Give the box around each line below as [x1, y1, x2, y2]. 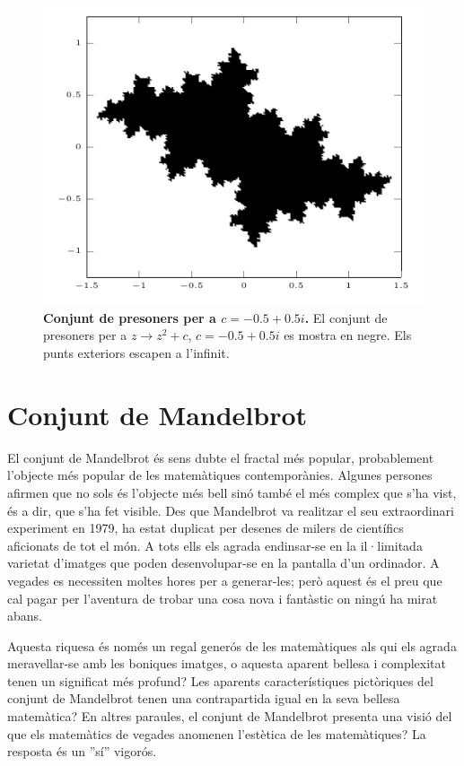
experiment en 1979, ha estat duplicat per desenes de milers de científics [7, 518, 404, 537]
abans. [7, 606, 42, 625]
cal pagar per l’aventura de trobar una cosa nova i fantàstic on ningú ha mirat [7, 588, 438, 607]
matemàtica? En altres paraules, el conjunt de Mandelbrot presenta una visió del [7, 707, 452, 726]
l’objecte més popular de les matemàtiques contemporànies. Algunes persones [7, 466, 433, 484]
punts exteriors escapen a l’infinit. [43, 344, 230, 362]
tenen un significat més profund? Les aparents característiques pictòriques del [7, 671, 433, 690]
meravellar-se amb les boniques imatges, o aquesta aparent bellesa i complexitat [7, 654, 446, 673]
